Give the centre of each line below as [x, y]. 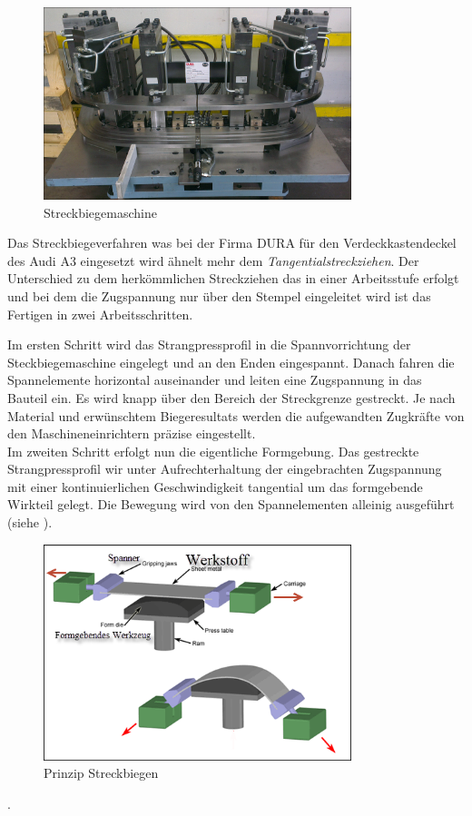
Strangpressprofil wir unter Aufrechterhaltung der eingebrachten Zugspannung [225, 469]
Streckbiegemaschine [100, 212]
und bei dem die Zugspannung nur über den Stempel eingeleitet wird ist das [219, 295]
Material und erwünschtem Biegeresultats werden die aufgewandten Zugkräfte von [236, 415]
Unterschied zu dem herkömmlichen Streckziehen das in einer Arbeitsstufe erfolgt [233, 278]
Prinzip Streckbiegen [101, 773]
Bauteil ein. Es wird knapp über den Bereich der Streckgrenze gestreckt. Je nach [231, 397]
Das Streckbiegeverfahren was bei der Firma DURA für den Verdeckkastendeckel [232, 243]
